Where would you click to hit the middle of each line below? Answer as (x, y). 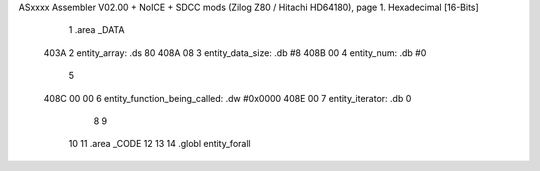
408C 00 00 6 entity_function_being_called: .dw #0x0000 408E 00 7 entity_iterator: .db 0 (227, 98)
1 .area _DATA (96, 30)
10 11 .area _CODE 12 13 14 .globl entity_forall (159, 144)
